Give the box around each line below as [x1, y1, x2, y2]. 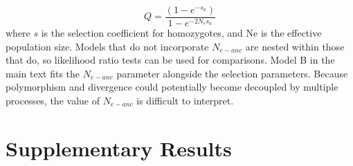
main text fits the [6, 66, 80, 80]
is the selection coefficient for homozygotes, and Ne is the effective [41, 26, 322, 40]
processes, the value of [6, 93, 100, 108]
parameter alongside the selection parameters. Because [116, 66, 348, 80]
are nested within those [245, 39, 345, 53]
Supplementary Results [6, 133, 232, 162]
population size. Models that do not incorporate [6, 39, 209, 53]
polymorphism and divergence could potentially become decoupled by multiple [6, 80, 338, 94]
